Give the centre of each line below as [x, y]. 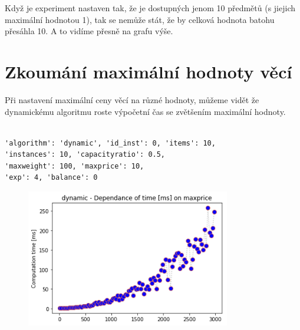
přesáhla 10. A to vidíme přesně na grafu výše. [89, 31]
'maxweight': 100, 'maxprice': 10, [75, 166]
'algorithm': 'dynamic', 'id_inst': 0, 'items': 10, [110, 143]
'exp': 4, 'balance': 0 [51, 178]
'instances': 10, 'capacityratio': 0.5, [85, 155]
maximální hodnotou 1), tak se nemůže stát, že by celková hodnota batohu [140, 19]
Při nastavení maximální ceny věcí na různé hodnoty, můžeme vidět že [132, 99]
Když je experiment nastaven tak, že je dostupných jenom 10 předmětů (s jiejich [150, 8]
